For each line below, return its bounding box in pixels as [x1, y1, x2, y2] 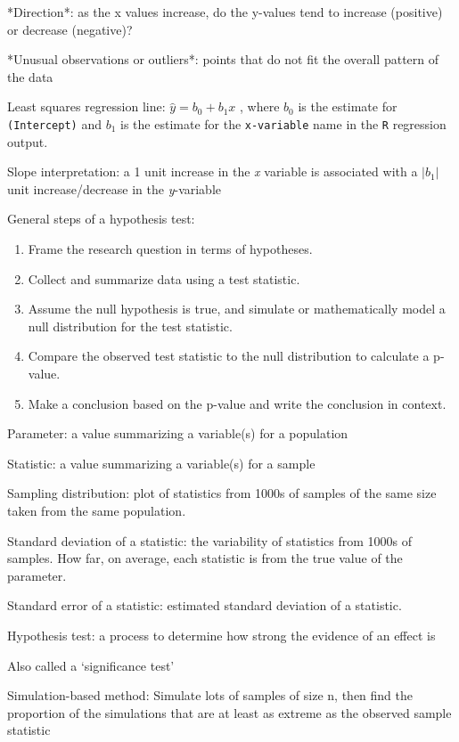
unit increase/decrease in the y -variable [7, 179, 222, 198]
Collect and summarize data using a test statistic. [28, 269, 300, 288]
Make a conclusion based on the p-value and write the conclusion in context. [28, 394, 447, 412]
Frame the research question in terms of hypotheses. [28, 240, 313, 257]
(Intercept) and [7, 114, 102, 133]
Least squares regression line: [7, 97, 166, 116]
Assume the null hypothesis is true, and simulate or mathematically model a [28, 299, 446, 318]
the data [7, 67, 53, 86]
